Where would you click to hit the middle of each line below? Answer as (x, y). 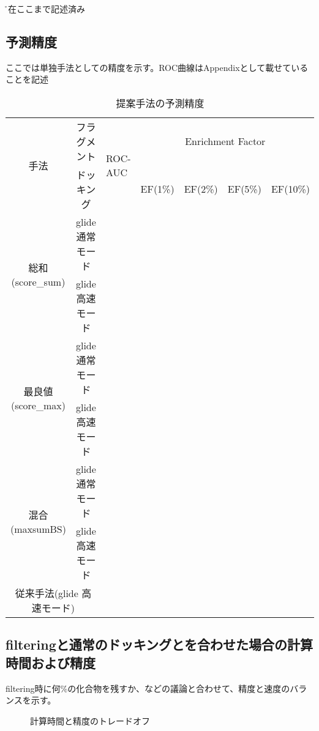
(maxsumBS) (38, 529)
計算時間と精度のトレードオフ (90, 720)
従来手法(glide (47, 593)
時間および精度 (51, 662)
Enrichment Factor (225, 141)
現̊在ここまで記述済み (45, 9)
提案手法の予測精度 (160, 103)
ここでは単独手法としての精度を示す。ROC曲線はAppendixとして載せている (157, 67)
